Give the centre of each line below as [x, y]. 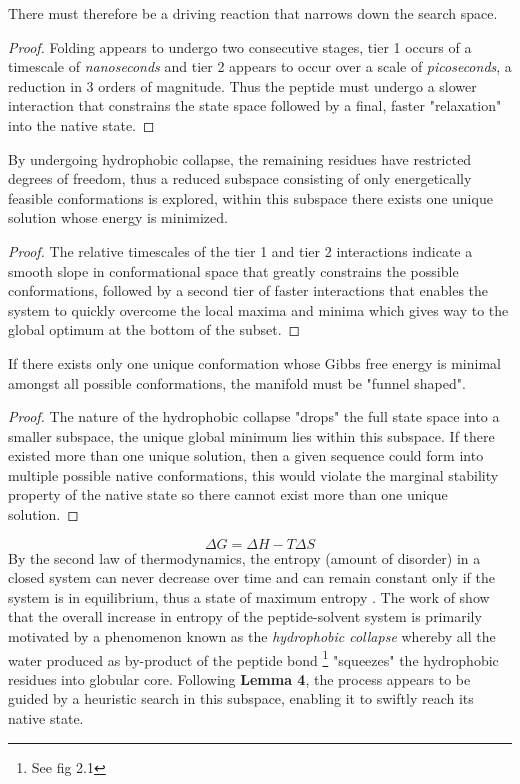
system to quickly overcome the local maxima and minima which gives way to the [258, 309]
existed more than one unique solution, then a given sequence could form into [246, 455]
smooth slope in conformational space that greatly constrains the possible [233, 270]
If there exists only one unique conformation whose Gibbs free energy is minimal [254, 362]
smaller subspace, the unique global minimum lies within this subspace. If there [251, 435]
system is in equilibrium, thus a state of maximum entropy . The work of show [249, 596]
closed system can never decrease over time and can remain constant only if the [251, 577]
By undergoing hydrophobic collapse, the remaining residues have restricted [240, 158]
